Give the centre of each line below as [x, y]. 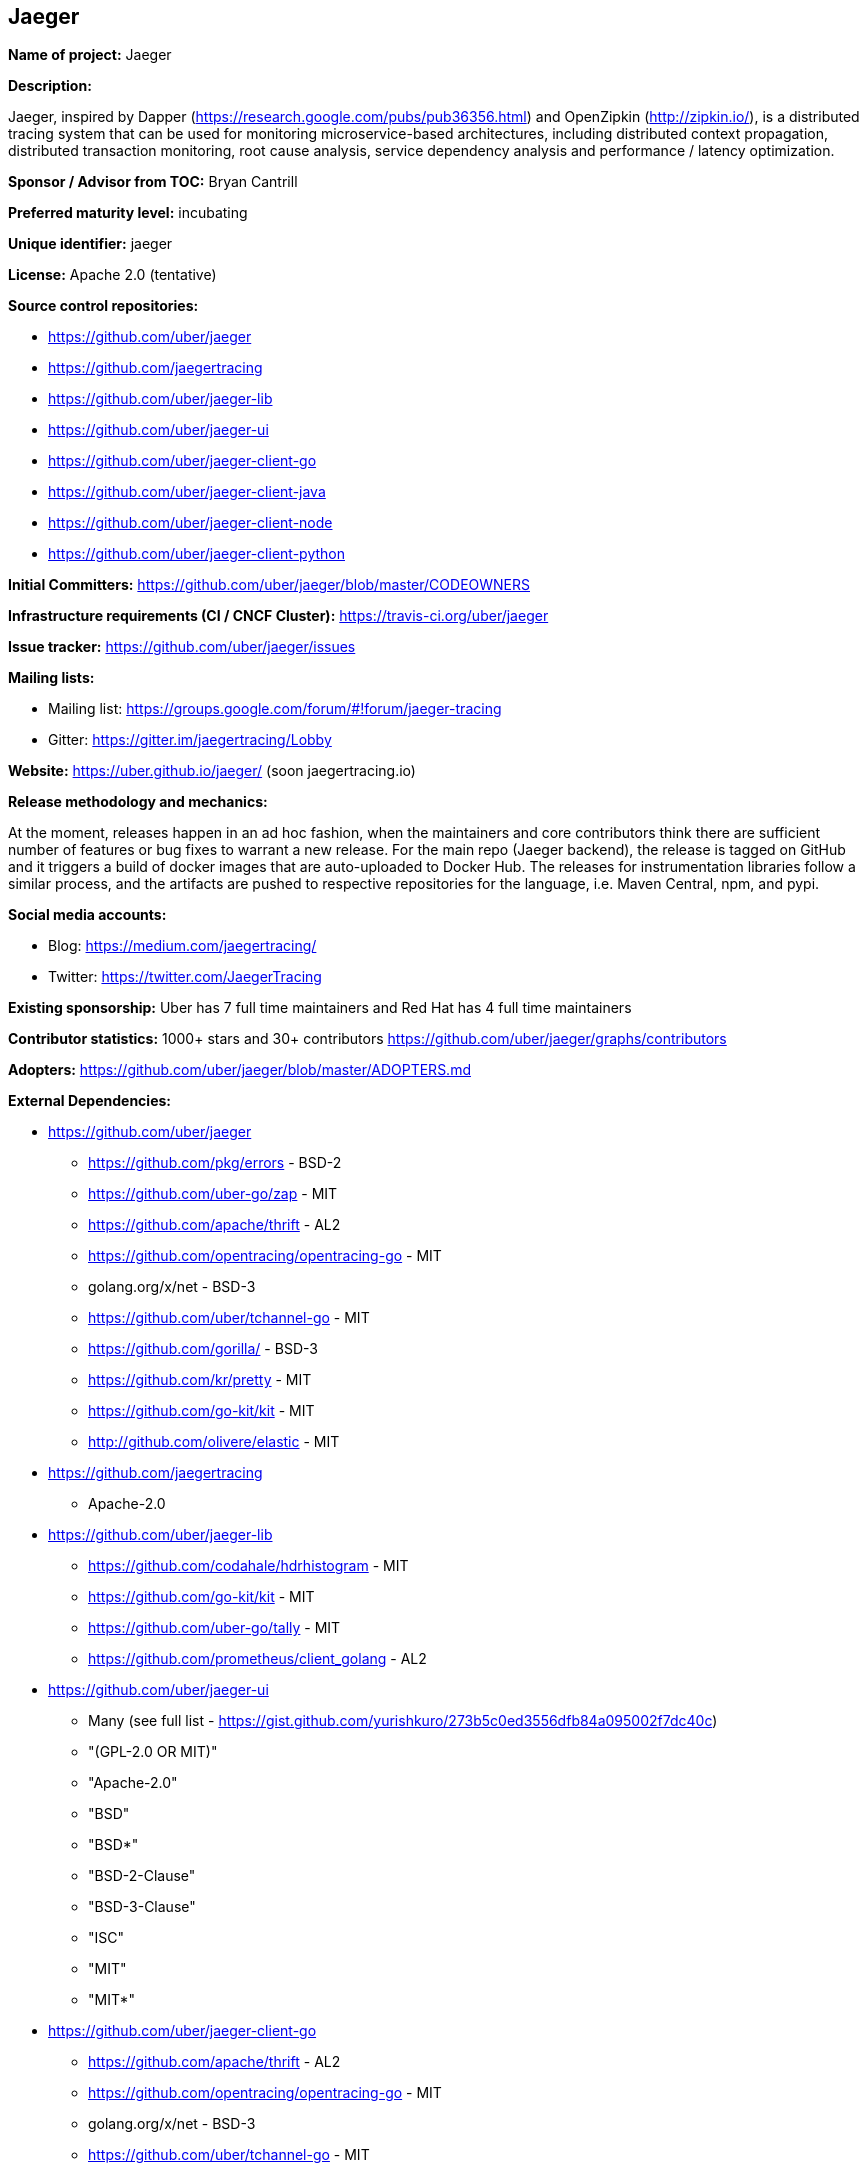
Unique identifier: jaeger [90, 244]
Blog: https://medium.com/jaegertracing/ [182, 946]
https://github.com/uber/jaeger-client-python [196, 554]
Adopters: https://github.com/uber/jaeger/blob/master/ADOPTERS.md [239, 1070]
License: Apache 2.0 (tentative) [112, 275]
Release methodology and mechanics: [138, 802]
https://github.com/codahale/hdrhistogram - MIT [248, 1566]
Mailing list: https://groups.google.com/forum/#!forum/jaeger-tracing [275, 709]
